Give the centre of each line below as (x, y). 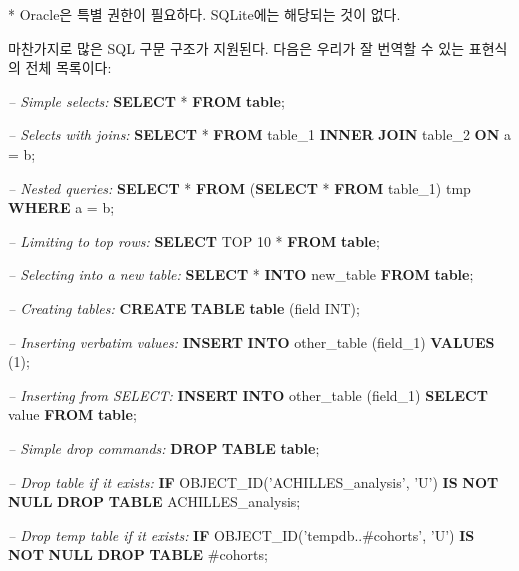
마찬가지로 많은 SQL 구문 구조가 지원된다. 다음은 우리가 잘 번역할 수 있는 (236, 47)
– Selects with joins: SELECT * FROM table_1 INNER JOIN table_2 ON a (259, 134)
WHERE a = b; (61, 207)
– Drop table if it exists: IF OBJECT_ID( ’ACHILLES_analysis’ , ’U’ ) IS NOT (253, 481)
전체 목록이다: (68, 67)
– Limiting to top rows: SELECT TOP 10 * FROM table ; (194, 240)
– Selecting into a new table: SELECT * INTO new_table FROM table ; (241, 274)
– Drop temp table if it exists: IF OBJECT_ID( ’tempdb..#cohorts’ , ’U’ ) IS (241, 534)
